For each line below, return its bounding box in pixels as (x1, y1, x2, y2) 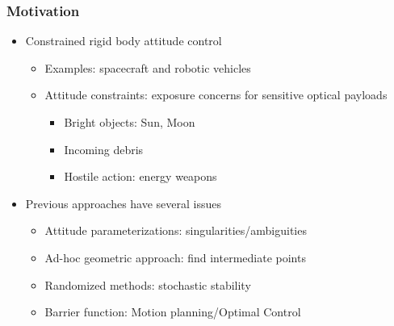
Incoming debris (64, 140, 144, 157)
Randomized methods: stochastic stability (44, 276, 251, 293)
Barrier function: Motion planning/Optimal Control (44, 303, 301, 320)
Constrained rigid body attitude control (25, 32, 222, 49)
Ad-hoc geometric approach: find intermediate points (44, 249, 306, 265)
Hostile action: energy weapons (64, 168, 217, 185)
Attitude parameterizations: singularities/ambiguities (44, 222, 307, 239)
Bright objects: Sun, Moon (64, 114, 195, 130)
